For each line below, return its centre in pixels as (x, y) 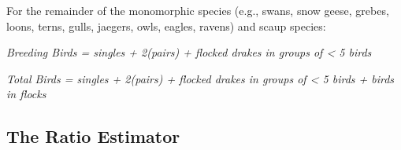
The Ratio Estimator (93, 136)
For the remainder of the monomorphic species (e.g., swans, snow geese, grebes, (198, 10)
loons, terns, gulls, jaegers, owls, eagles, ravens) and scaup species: (166, 26)
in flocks (26, 94)
